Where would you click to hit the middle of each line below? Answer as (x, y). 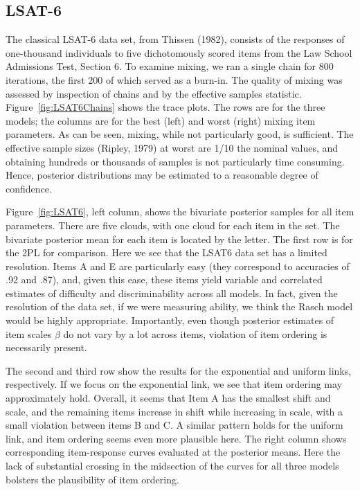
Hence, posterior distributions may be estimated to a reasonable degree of (162, 175)
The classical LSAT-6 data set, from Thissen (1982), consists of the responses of (175, 39)
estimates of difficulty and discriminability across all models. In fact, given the (172, 293)
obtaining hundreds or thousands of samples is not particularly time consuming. (175, 161)
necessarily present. (46, 347)
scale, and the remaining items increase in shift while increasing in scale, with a (174, 411)
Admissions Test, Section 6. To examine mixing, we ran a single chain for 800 (170, 66)
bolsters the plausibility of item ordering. (92, 479)
